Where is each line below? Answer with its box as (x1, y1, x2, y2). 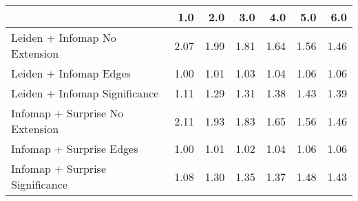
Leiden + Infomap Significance (11, 85, 159, 101)
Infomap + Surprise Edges (11, 141, 138, 156)
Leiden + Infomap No (11, 29, 116, 45)
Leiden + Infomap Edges (11, 65, 131, 81)
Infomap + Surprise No (11, 105, 124, 121)
